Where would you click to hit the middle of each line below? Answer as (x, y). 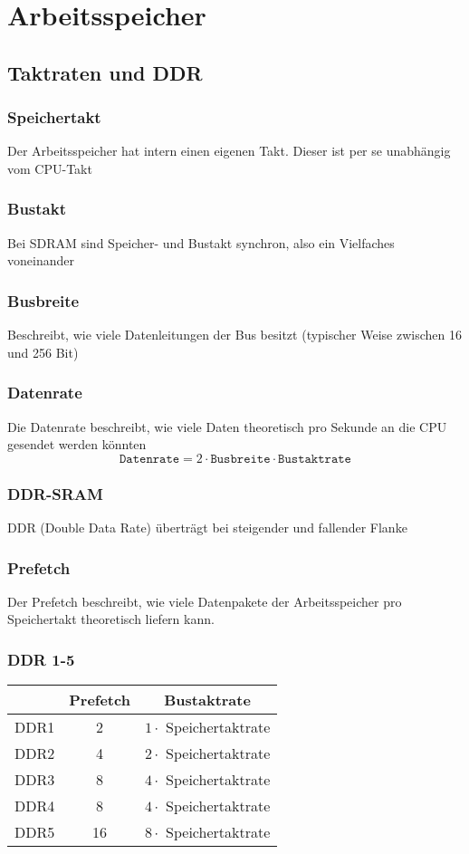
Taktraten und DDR (105, 72)
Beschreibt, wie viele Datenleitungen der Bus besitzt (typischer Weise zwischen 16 (234, 335)
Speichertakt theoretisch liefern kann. (111, 619)
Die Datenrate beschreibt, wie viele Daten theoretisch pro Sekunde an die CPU (227, 426)
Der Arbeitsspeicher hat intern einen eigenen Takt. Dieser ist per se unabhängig (229, 151)
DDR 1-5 (41, 659)
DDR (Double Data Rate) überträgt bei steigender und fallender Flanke (207, 527)
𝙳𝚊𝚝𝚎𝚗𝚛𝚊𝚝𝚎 (150, 459)
